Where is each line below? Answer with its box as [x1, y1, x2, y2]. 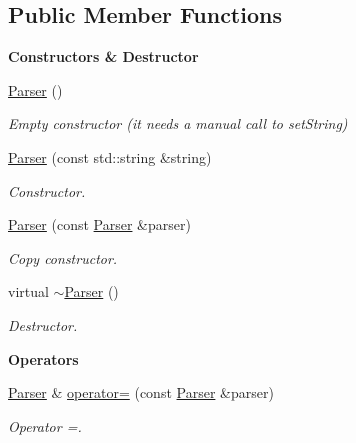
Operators [8, 348, 79, 369]
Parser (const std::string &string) [8, 146, 212, 167]
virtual [8, 281, 49, 302]
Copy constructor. [8, 247, 118, 268]
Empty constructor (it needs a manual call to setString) [8, 113, 348, 134]
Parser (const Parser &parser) [8, 214, 191, 235]
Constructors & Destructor [8, 46, 199, 67]
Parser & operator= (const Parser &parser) [8, 382, 274, 403]
